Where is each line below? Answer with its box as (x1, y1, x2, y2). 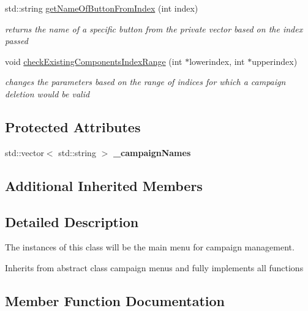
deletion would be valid (5, 87, 90, 100)
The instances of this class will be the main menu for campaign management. (5, 241, 295, 253)
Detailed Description (5, 212, 139, 231)
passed (5, 34, 28, 47)
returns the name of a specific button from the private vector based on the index (5, 22, 303, 35)
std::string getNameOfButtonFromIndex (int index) (5, 2, 198, 14)
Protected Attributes (5, 117, 141, 136)
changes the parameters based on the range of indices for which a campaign (5, 75, 286, 88)
